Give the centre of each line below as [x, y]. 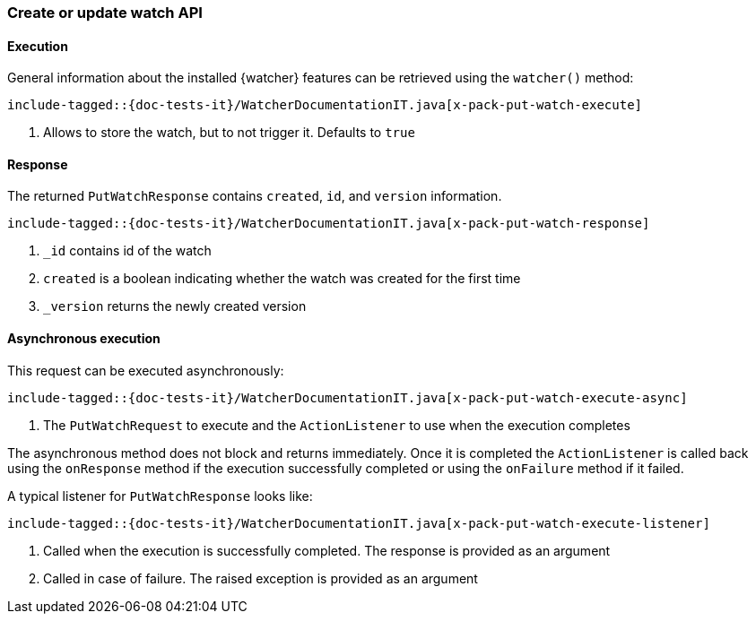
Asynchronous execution [84, 339]
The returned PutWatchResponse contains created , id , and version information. [255, 196]
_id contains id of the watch [127, 251]
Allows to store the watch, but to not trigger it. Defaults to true [229, 133]
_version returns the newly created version [175, 306]
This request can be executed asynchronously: [146, 370]
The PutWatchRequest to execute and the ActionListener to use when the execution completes [337, 425]
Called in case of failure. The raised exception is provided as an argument [261, 578]
